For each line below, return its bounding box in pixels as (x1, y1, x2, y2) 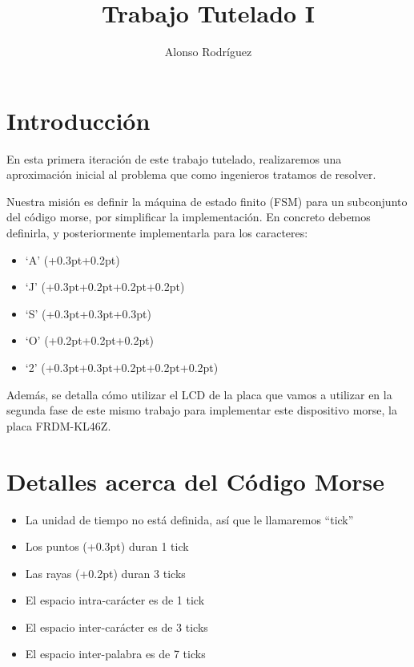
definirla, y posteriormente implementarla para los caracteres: (6, 224, 308, 241)
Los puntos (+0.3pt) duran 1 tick (25, 538, 189, 555)
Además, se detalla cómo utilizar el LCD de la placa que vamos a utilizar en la (6, 386, 392, 402)
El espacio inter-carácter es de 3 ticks (25, 618, 208, 635)
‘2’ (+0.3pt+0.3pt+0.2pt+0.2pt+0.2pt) (25, 359, 219, 375)
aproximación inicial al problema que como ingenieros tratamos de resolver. (6, 166, 376, 183)
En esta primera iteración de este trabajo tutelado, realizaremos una (6, 150, 342, 167)
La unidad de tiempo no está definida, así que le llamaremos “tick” (25, 511, 354, 528)
